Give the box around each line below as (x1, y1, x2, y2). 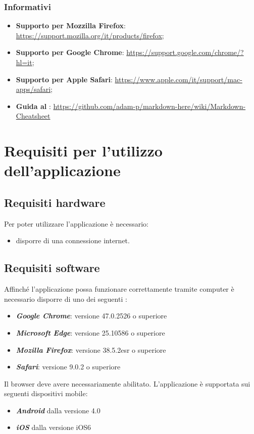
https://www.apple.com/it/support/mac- (115, 74, 242, 84)
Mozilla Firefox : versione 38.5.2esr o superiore (16, 344, 166, 355)
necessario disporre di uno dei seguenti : (4, 293, 127, 304)
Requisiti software (4, 260, 100, 276)
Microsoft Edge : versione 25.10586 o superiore (16, 327, 165, 338)
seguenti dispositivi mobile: (4, 388, 88, 399)
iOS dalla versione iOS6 (16, 422, 91, 432)
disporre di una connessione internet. (16, 235, 130, 246)
